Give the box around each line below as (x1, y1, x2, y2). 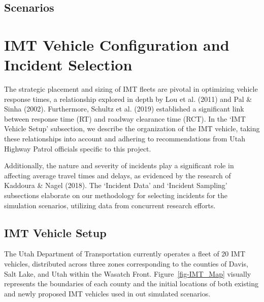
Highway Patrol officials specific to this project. (4, 143, 151, 154)
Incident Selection (4, 54, 133, 75)
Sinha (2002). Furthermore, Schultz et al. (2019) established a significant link (4, 103, 244, 114)
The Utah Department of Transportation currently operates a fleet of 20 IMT (4, 248, 246, 259)
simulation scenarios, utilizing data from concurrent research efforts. (4, 200, 216, 210)
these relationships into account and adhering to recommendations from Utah (4, 133, 245, 144)
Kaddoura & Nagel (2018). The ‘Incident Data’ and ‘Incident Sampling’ (4, 180, 227, 191)
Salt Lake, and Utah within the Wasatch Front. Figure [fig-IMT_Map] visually (4, 268, 251, 279)
